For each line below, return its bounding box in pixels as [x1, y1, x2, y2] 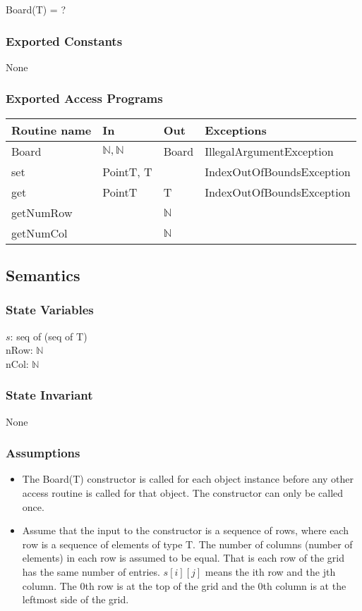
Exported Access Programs [6, 90, 163, 107]
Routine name [11, 121, 92, 138]
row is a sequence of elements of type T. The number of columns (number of [22, 536, 353, 551]
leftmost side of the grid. [22, 592, 129, 607]
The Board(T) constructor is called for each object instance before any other [22, 471, 354, 486]
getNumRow [11, 204, 73, 221]
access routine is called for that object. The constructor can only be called [22, 486, 344, 500]
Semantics [6, 264, 80, 286]
